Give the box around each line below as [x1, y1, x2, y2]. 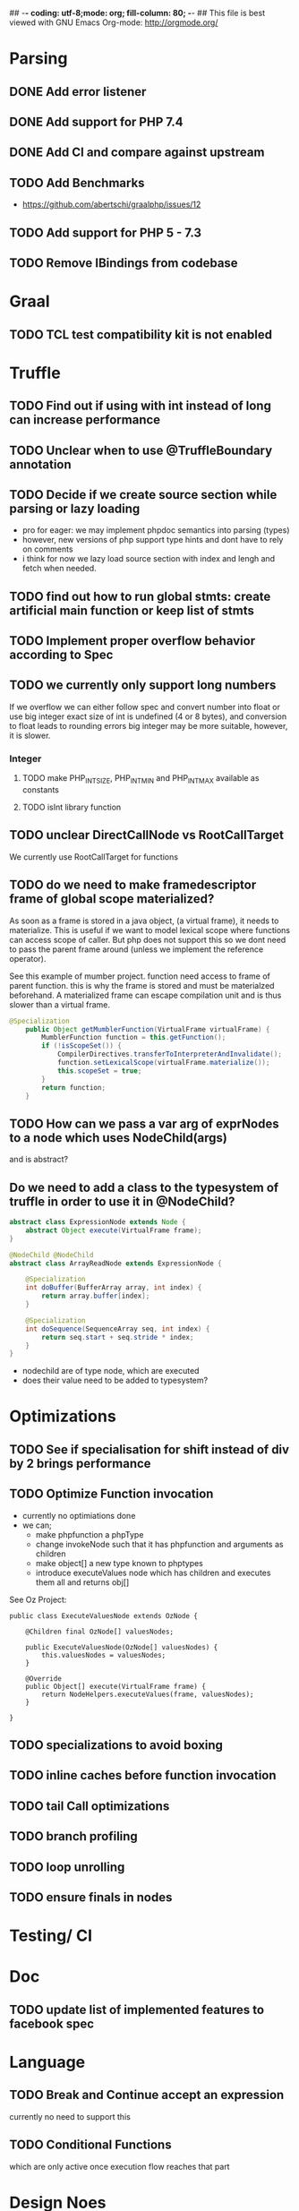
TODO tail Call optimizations [9, 1798, 170, 1813]
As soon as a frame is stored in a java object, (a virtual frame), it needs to [9, 915, 279, 926]
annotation [9, 457, 72, 472]
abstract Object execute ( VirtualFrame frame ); [25, 1226, 202, 1235]
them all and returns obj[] [35, 1576, 130, 1588]
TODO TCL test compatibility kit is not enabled [9, 327, 273, 342]
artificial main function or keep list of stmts [9, 603, 255, 618]
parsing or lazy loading [9, 501, 141, 516]
